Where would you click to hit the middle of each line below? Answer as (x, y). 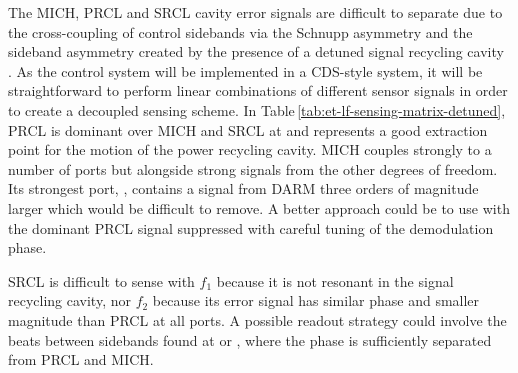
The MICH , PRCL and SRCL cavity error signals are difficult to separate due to (255, 12)
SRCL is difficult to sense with (101, 280)
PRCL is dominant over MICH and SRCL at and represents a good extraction (248, 129)
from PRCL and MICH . (81, 359)
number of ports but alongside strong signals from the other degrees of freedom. (253, 168)
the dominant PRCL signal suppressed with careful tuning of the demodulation (251, 227)
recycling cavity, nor (69, 300)
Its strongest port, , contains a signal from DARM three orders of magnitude (243, 188)
